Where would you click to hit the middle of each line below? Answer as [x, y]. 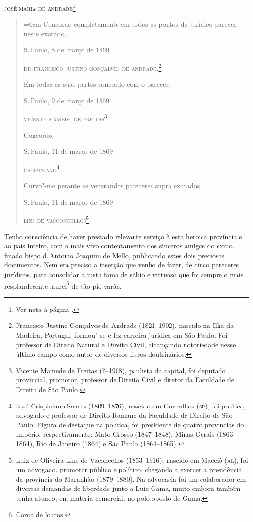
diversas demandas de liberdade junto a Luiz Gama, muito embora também [128, 488]
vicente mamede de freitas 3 [65, 118]
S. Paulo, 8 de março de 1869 [67, 50]
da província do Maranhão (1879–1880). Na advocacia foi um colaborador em [131, 479]
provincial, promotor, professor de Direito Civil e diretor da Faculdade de [125, 380]
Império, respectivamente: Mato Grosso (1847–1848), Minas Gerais [115, 434]
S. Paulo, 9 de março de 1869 [67, 100]
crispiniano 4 [42, 168]
